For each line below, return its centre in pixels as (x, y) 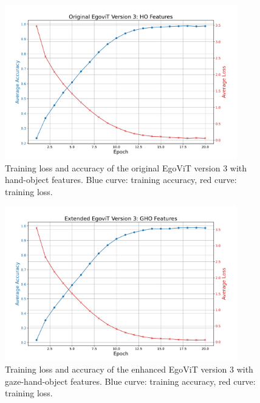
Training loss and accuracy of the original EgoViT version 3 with (126, 167)
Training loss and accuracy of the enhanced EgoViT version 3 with (129, 369)
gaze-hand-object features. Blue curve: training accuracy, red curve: (130, 381)
